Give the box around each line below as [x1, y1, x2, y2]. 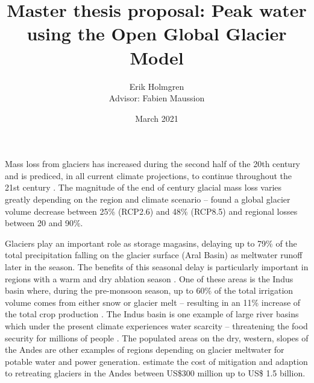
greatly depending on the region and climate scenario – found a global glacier [5, 193, 290, 206]
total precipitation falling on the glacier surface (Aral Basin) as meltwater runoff [5, 248, 303, 261]
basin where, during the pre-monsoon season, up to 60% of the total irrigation [5, 284, 294, 297]
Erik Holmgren [129, 80, 184, 92]
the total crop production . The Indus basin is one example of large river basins [5, 308, 299, 320]
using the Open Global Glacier [27, 21, 287, 46]
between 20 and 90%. [5, 217, 83, 229]
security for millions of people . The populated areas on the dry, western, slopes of [5, 331, 309, 344]
